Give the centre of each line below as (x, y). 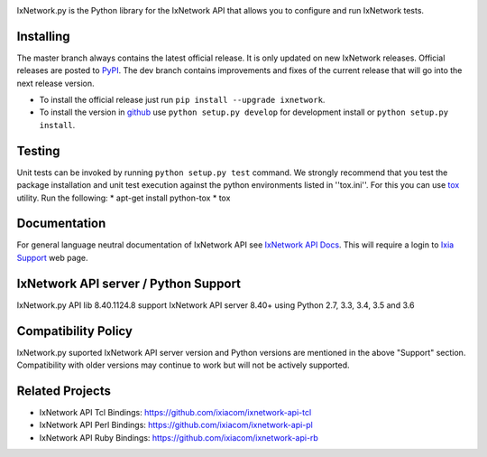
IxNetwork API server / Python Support (129, 283)
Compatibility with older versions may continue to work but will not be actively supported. (184, 365)
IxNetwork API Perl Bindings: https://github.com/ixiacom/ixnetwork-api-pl (176, 425)
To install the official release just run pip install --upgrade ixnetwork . (182, 100)
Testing (38, 150)
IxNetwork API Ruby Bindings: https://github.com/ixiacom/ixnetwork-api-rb (179, 437)
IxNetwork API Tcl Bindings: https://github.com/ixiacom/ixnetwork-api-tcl (175, 412)
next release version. (55, 83)
